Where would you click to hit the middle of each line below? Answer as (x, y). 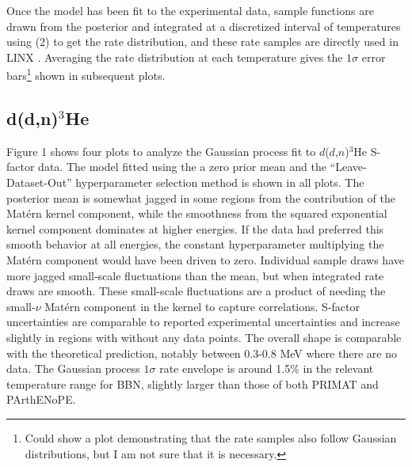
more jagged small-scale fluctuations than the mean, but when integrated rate (195, 275)
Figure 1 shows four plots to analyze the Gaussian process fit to (161, 151)
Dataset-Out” (39, 182)
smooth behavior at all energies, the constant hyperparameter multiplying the (195, 244)
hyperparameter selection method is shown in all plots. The (220, 182)
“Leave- (348, 167)
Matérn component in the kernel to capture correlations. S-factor (202, 306)
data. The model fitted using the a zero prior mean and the (182, 167)
